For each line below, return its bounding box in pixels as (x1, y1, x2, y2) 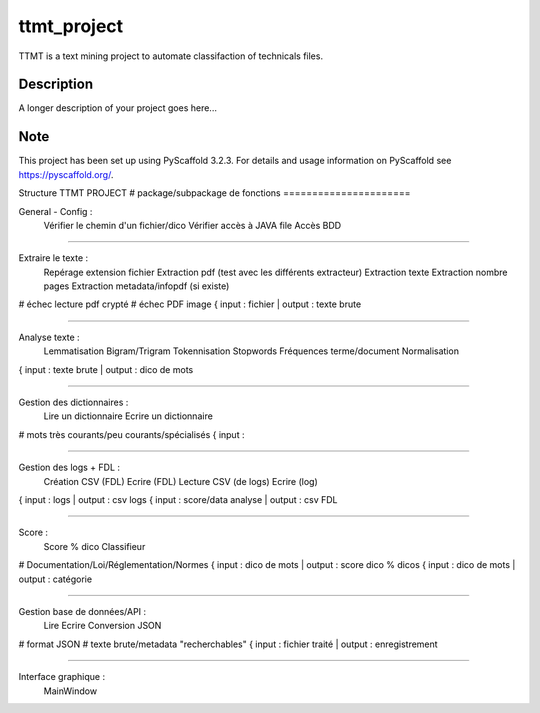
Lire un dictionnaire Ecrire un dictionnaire (43, 410, 214, 422)
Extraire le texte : (18, 252, 89, 264)
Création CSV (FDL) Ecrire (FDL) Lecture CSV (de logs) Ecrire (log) (43, 475, 319, 487)
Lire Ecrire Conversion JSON (43, 620, 162, 632)
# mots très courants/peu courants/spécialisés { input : (18, 428, 245, 440)
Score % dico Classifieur (43, 540, 146, 552)
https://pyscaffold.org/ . (18, 168, 114, 180)
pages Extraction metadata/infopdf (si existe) (43, 280, 230, 292)
